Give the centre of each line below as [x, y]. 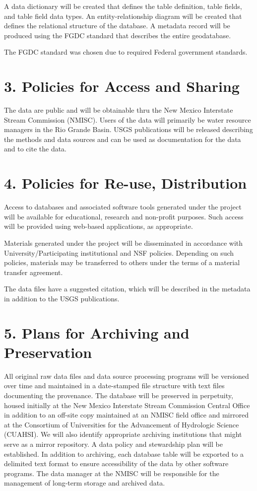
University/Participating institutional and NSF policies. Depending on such [119, 252]
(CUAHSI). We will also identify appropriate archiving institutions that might [123, 434]
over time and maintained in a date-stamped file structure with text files [114, 386]
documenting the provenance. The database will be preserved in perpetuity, [119, 395]
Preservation [48, 352]
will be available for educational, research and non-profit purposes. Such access [124, 216]
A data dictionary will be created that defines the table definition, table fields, [123, 6]
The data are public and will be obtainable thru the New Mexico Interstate [119, 110]
